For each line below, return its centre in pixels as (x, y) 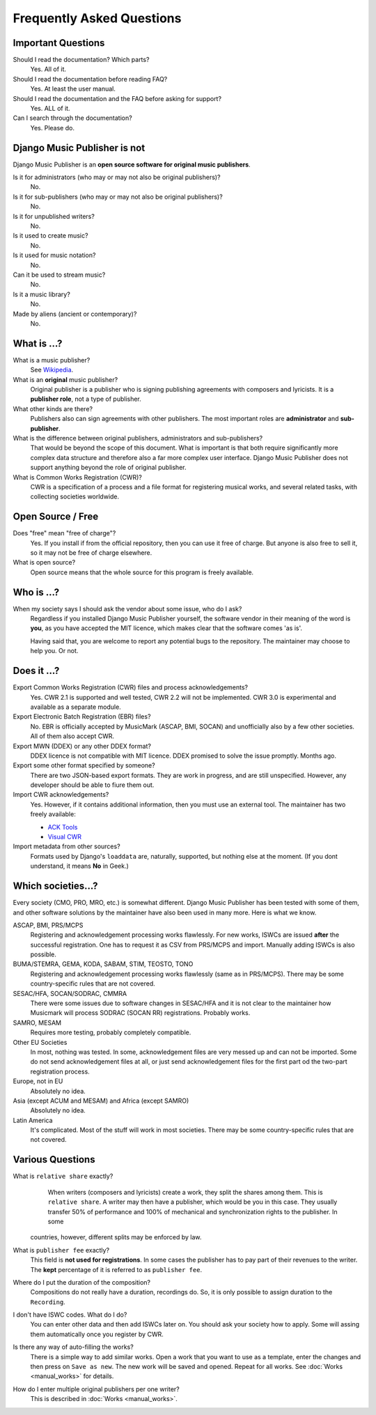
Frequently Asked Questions (97, 18)
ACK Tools (63, 827)
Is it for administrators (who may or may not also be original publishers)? (117, 177)
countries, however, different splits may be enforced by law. (116, 1237)
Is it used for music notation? (54, 255)
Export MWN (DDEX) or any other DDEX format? (82, 746)
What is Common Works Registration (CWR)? (77, 477)
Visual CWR (64, 837)
